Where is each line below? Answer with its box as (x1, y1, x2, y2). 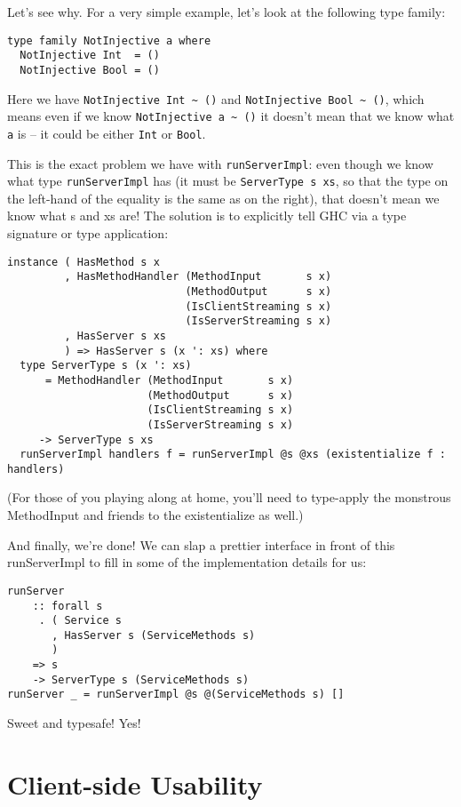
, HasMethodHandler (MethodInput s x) (64, 270, 332, 284)
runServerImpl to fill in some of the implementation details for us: (7, 553, 367, 571)
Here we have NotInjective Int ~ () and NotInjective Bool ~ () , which (7, 89, 425, 108)
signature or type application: (7, 224, 169, 243)
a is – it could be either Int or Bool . (7, 124, 206, 142)
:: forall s (32, 599, 103, 612)
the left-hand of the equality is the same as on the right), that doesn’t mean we (7, 188, 440, 207)
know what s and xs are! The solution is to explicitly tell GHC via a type (7, 206, 407, 225)
